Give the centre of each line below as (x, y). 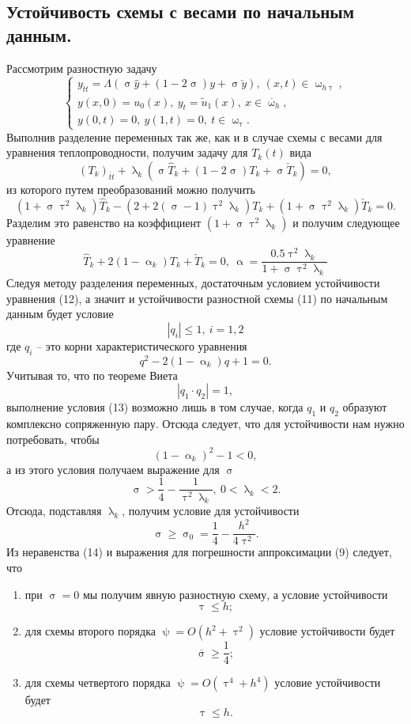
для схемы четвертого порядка (98, 682)
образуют (365, 407)
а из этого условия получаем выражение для (113, 469)
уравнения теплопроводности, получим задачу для (127, 152)
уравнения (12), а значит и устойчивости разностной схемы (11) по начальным (197, 298)
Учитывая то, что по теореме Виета (92, 375)
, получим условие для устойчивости (211, 511)
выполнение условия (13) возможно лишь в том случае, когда (155, 407)
